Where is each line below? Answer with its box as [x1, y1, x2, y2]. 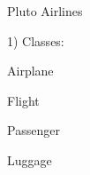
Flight [7, 91, 40, 109]
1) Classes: [7, 31, 64, 50]
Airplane [7, 61, 54, 80]
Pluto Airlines [7, 2, 83, 20]
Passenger [7, 121, 60, 139]
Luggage [7, 150, 52, 169]
